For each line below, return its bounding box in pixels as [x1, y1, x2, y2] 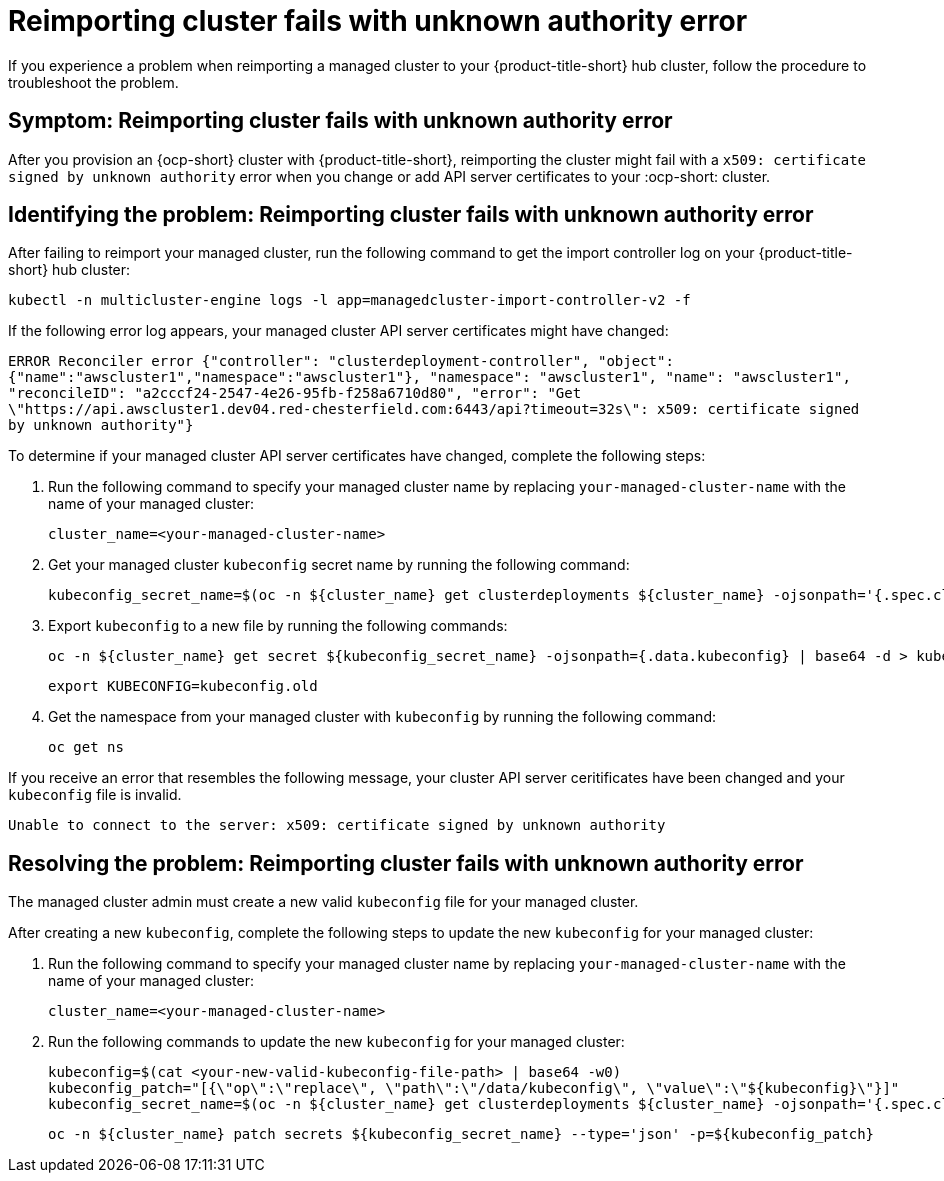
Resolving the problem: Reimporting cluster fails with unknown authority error [8, 850, 804, 876]
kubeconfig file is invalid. [8, 786, 182, 804]
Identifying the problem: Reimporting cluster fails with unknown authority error [8, 202, 814, 228]
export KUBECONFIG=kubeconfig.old [48, 678, 318, 695]
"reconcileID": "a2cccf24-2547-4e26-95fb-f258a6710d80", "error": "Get [8, 385, 582, 402]
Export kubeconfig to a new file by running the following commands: [48, 617, 508, 635]
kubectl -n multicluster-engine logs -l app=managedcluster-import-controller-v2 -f [8, 292, 691, 309]
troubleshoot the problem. [8, 73, 179, 91]
